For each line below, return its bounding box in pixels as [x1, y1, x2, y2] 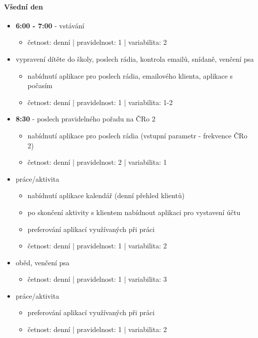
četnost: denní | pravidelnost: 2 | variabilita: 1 [27, 157, 167, 167]
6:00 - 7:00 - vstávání [15, 20, 85, 30]
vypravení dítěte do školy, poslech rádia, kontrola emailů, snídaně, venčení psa [15, 53, 254, 64]
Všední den [4, 1, 43, 11]
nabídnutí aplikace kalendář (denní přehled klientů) [27, 190, 185, 201]
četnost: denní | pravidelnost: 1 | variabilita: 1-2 [27, 97, 173, 107]
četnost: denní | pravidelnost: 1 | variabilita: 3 [27, 274, 167, 284]
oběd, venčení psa [15, 257, 70, 267]
